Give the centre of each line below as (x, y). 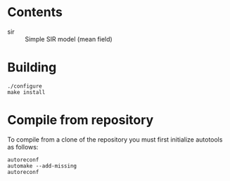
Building (32, 68)
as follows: (23, 147)
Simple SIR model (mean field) (69, 39)
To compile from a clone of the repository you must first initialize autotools (115, 139)
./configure (25, 86)
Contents (35, 12)
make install (26, 92)
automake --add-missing (42, 166)
